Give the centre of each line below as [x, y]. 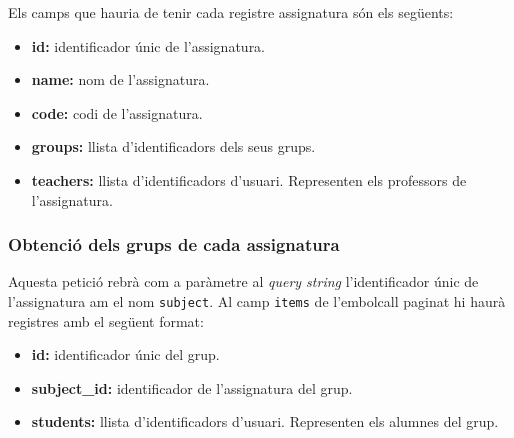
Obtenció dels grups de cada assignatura [174, 244]
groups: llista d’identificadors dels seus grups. [173, 146]
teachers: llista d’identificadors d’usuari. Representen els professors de [249, 179]
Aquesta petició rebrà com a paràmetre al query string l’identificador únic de [243, 281]
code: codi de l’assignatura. [117, 112]
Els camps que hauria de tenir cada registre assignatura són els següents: [231, 12]
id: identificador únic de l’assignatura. [148, 45]
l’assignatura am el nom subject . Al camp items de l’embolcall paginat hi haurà [257, 300]
